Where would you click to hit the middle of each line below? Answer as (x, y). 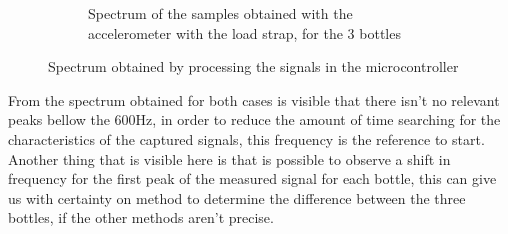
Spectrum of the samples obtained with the (220, 13)
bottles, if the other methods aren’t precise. (141, 217)
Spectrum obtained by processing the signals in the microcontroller (253, 66)
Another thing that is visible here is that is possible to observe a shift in (229, 158)
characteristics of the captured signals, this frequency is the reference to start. (246, 138)
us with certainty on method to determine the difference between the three (237, 197)
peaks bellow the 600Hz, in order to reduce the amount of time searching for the (254, 119)
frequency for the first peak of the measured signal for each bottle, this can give (252, 178)
